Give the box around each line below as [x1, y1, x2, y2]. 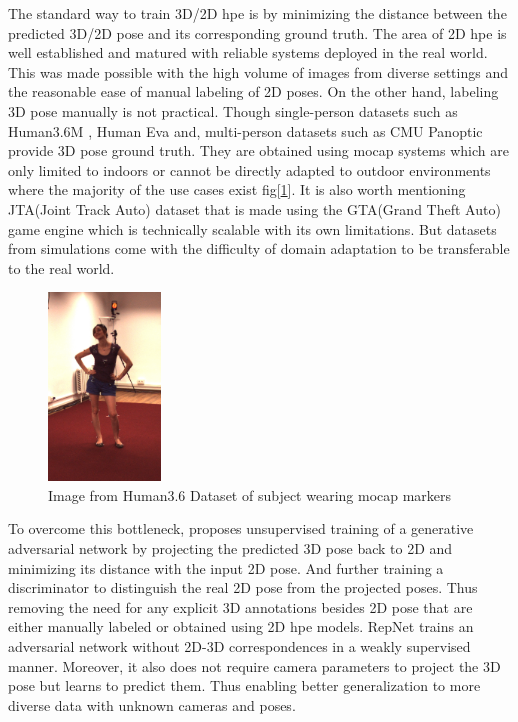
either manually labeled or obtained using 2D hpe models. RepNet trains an [8, 616, 474, 637]
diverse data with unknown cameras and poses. [8, 694, 296, 715]
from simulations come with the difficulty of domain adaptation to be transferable [8, 238, 510, 259]
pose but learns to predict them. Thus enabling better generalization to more [8, 675, 481, 696]
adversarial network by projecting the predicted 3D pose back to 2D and [8, 538, 453, 559]
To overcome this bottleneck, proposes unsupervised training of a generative [8, 518, 474, 539]
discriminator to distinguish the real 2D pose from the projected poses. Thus [8, 577, 478, 598]
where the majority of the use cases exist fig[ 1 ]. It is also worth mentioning [8, 179, 466, 200]
